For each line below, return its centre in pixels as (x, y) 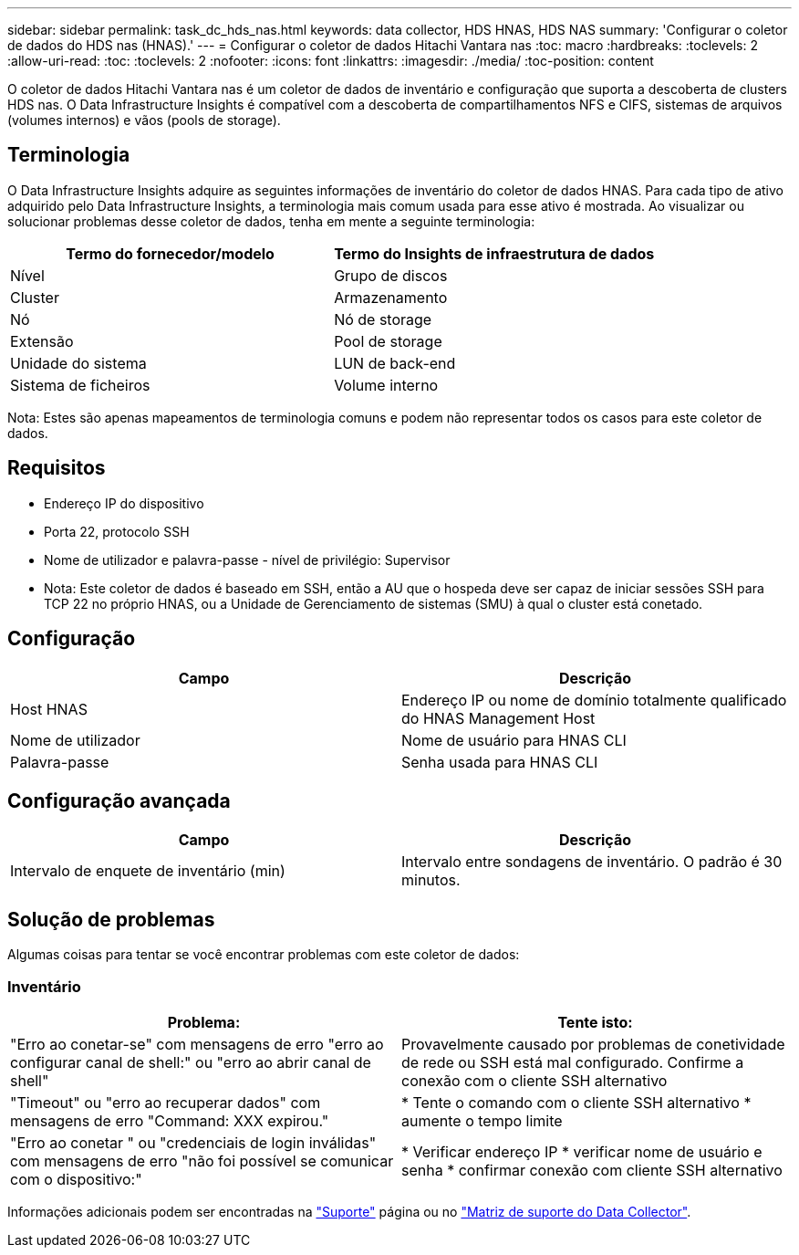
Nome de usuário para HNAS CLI (514, 740)
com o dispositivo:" (76, 1179)
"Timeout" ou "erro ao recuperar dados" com (166, 1102)
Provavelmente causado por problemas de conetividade (593, 1044)
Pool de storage (388, 341)
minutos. (431, 880)
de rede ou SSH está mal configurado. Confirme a (573, 1062)
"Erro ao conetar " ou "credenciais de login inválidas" (193, 1142)
